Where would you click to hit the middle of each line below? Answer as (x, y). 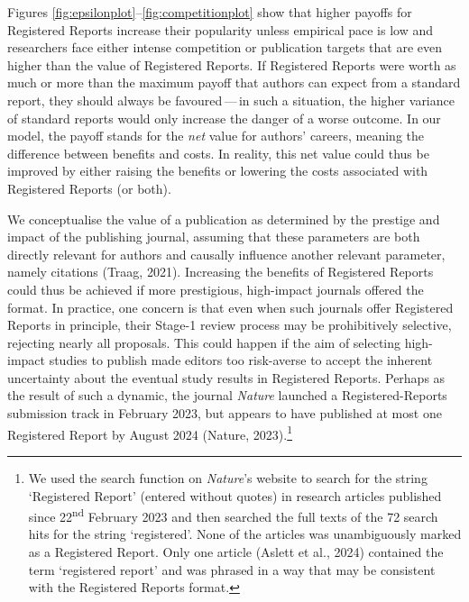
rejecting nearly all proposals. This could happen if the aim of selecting (204, 342)
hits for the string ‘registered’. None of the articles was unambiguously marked (245, 534)
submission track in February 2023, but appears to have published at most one (225, 413)
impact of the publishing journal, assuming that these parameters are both (214, 237)
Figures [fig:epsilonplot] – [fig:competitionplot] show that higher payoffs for (210, 12)
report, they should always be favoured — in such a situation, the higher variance (231, 100)
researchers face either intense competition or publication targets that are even (225, 47)
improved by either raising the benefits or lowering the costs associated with (218, 171)
